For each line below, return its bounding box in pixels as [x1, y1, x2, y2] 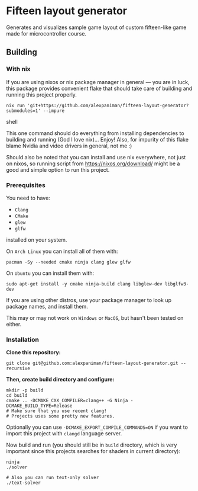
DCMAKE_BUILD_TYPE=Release [6, 403, 73, 409]
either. [6, 320, 22, 328]
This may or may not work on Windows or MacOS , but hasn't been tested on [6, 314, 184, 321]
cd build [6, 393, 28, 399]
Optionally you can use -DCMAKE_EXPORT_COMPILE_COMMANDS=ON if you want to [6, 423, 188, 431]
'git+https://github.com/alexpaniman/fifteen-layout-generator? [27, 102, 189, 108]
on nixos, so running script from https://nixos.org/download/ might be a [6, 160, 180, 167]
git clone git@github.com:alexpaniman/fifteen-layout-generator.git [6, 360, 178, 367]
